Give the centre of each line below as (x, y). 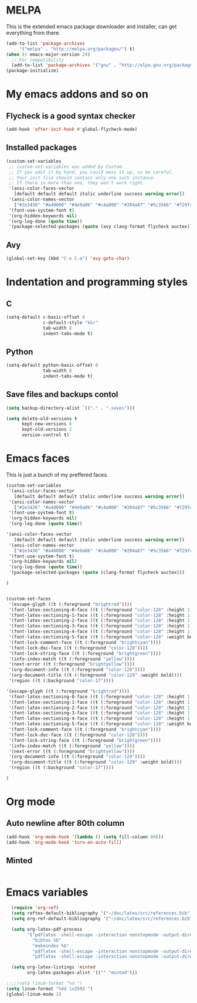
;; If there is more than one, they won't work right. (77, 183)
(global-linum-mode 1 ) (34, 994)
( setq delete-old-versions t (42, 418)
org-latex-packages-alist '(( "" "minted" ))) (82, 973)
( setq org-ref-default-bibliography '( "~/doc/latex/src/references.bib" (102, 919)
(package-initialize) (33, 71)
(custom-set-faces (28, 599)
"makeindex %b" (50, 945)
